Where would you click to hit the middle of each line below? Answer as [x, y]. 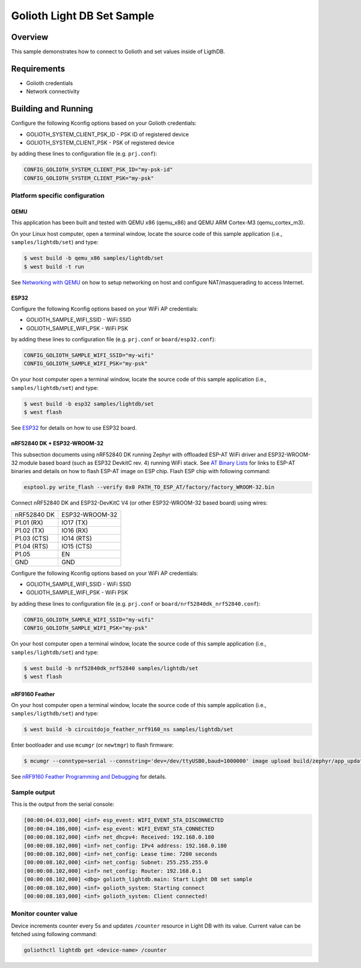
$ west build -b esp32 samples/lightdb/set [89, 404]
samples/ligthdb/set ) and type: [55, 714]
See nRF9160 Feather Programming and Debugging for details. [89, 777]
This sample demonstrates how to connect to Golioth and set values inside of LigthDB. [118, 52]
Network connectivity [53, 92]
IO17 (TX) [75, 523]
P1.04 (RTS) [32, 546]
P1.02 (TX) [29, 530]
